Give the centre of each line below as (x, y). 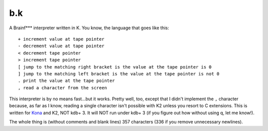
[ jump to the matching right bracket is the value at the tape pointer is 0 (115, 67)
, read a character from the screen (63, 88)
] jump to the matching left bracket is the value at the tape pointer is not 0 (119, 74)
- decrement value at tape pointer (61, 46)
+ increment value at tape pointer (61, 39)
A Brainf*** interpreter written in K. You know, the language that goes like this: (89, 28)
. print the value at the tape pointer (67, 81)
